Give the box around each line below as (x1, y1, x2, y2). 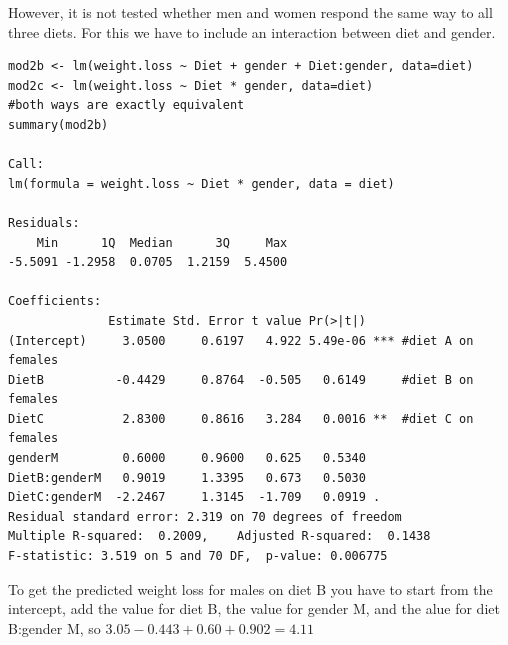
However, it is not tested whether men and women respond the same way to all (8, 2, 493, 22)
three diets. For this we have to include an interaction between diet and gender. (8, 21, 496, 42)
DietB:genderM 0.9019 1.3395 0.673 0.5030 (8, 470, 366, 485)
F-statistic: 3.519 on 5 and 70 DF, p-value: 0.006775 (8, 549, 388, 564)
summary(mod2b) (8, 117, 109, 132)
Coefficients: (8, 294, 102, 309)
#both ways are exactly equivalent (8, 98, 245, 113)
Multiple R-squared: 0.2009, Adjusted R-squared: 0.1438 (8, 529, 431, 544)
